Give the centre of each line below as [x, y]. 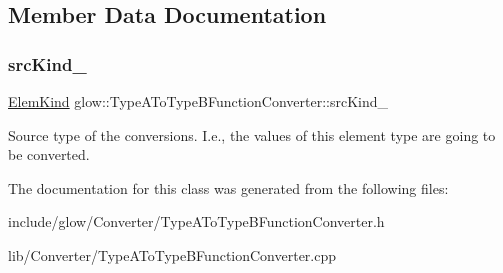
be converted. [49, 154]
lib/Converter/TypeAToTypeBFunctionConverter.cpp [172, 254]
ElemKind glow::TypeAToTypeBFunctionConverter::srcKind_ [198, 101]
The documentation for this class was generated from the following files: [228, 187]
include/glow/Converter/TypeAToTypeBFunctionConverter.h [196, 221]
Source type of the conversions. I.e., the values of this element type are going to [252, 134]
